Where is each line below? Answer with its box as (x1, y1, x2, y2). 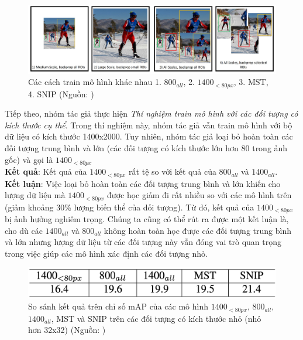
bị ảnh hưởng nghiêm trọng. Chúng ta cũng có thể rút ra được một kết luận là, (5, 213, 289, 225)
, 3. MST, (233, 76, 268, 88)
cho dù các (5, 224, 43, 236)
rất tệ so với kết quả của (129, 165, 216, 178)
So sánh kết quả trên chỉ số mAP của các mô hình (28, 300, 208, 312)
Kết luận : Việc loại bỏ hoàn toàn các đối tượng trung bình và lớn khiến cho (5, 177, 281, 189)
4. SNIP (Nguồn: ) (28, 87, 94, 100)
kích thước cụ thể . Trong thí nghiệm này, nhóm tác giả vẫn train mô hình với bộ (5, 118, 292, 131)
